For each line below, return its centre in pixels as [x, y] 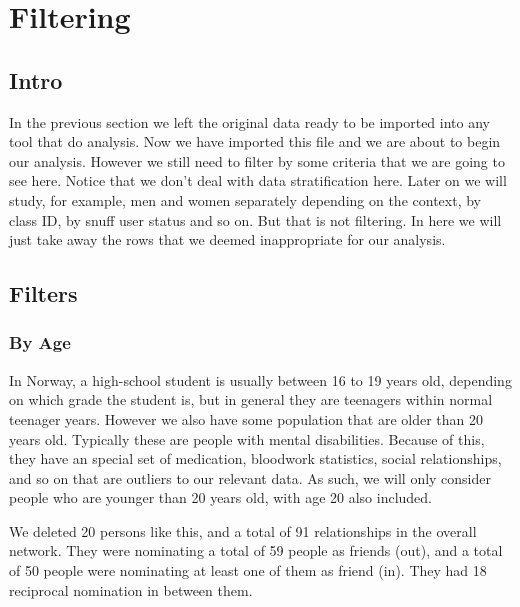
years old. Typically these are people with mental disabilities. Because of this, [247, 438]
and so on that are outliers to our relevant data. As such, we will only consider [250, 477]
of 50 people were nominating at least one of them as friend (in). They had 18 [248, 570]
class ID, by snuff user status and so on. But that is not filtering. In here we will [255, 219]
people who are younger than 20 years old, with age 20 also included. [220, 497]
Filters [43, 293]
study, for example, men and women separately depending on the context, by [245, 199]
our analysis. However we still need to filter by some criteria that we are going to [257, 160]
